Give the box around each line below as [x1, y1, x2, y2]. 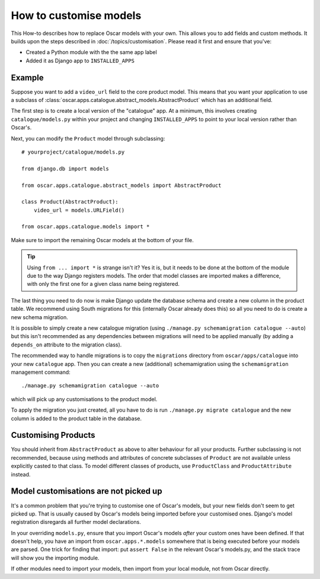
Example [11, 72, 44, 82]
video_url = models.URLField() [33, 206, 125, 214]
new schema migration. [11, 313, 68, 320]
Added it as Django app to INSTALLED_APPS [25, 57, 135, 64]
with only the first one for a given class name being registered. [27, 281, 180, 288]
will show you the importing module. [11, 554, 100, 561]
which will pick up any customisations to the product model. [11, 395, 158, 403]
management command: [11, 368, 71, 376]
